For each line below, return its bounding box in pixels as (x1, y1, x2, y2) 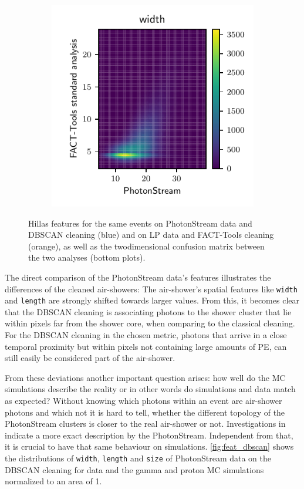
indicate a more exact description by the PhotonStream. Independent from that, (5, 429, 293, 441)
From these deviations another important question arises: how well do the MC (5, 371, 286, 383)
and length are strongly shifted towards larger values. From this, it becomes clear (5, 294, 299, 306)
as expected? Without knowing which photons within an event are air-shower (5, 394, 282, 407)
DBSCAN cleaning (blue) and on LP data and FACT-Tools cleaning (28, 228, 274, 241)
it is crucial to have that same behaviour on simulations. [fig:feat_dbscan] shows (5, 440, 294, 453)
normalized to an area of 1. (5, 475, 102, 487)
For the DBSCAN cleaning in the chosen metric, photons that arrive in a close (5, 329, 287, 341)
